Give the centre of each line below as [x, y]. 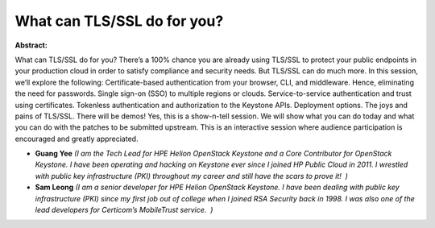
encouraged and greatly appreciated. [77, 139]
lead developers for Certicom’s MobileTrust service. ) [124, 210]
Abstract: [31, 45]
